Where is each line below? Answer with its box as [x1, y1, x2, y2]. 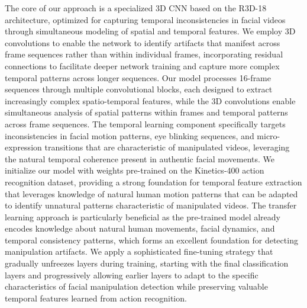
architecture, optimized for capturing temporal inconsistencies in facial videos [5, 13, 286, 25]
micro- [257, 129, 280, 142]
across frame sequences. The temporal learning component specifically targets [5, 117, 286, 130]
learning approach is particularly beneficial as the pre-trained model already [5, 210, 280, 223]
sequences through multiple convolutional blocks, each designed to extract [5, 83, 273, 95]
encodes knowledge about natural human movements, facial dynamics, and [5, 222, 275, 235]
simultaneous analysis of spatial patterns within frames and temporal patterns [5, 106, 288, 118]
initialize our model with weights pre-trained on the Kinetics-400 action [5, 164, 264, 177]
